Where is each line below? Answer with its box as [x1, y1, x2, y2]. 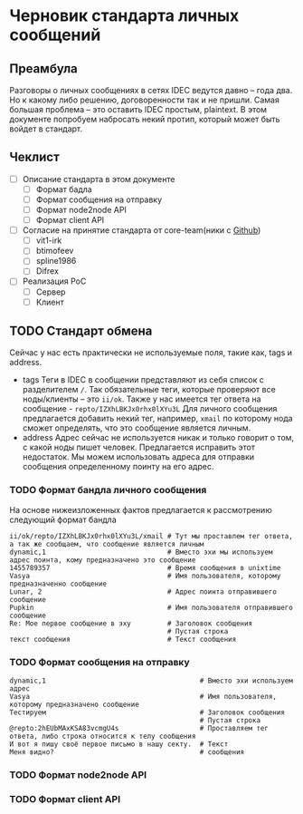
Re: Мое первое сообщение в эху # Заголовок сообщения [9, 618, 253, 628]
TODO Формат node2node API [9, 768, 147, 780]
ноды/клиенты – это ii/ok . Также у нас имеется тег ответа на [22, 393, 261, 404]
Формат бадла [35, 183, 92, 195]
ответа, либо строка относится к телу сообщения [9, 732, 196, 741]
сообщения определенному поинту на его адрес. [22, 461, 214, 472]
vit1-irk [35, 235, 62, 246]
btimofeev [35, 246, 74, 257]
